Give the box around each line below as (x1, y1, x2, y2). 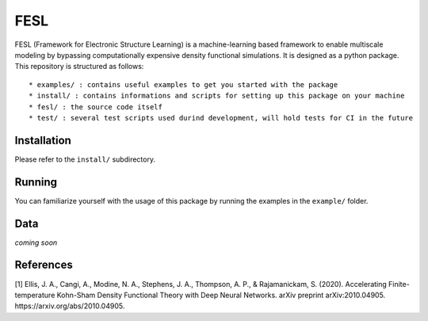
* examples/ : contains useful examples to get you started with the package (29, 80, 338, 89)
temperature (14, 290, 55, 300)
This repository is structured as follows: (14, 62, 144, 71)
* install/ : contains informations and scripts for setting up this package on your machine (29, 91, 405, 101)
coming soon (14, 238, 58, 247)
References (14, 258, 73, 272)
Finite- (388, 279, 410, 289)
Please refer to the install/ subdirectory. (14, 155, 156, 164)
